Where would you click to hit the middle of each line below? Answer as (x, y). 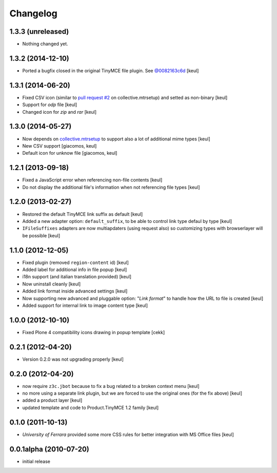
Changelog (33, 13)
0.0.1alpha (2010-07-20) (50, 449)
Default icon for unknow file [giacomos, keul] (70, 153)
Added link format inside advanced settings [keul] (75, 291)
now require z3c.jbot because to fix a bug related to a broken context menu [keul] (111, 386)
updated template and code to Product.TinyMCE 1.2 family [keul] (91, 407)
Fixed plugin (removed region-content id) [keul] (76, 262)
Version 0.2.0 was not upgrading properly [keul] (73, 359)
